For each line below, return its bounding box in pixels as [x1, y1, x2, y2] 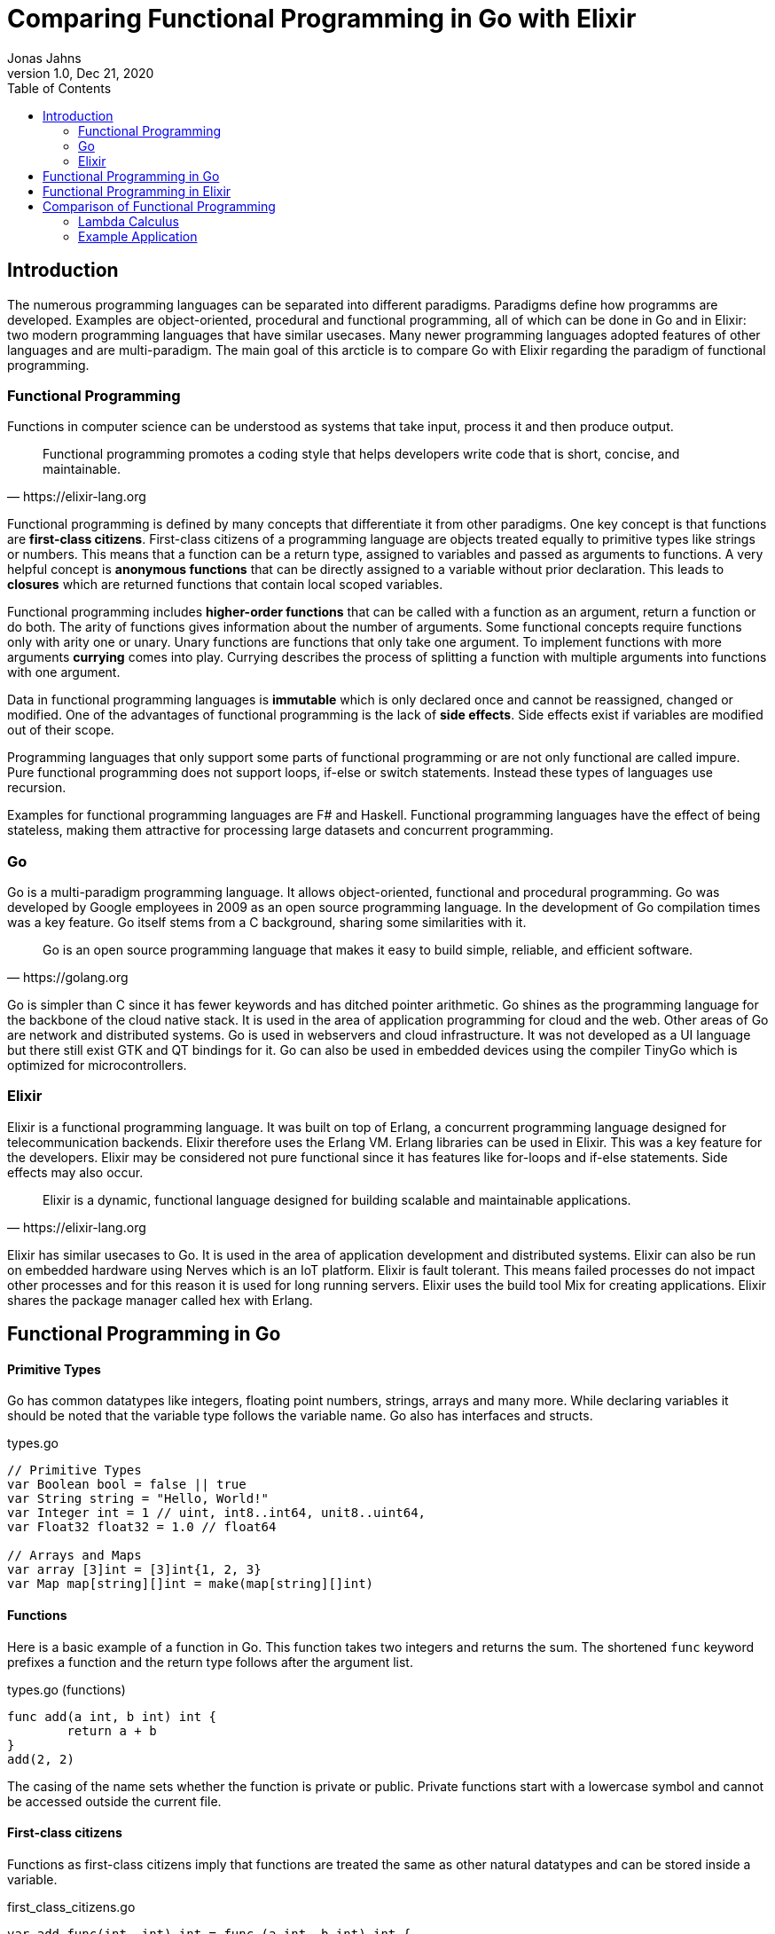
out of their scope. [7, 722, 114, 738]
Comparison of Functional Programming [43, 198, 276, 214]
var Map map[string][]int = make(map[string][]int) [7, 1576, 374, 1592]
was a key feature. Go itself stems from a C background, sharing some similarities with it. [7, 915, 527, 931]
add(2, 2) [7, 1751, 74, 1766]
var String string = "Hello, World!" [7, 1491, 270, 1506]
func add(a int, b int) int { [7, 1709, 217, 1724]
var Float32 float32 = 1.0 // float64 [7, 1520, 277, 1535]
